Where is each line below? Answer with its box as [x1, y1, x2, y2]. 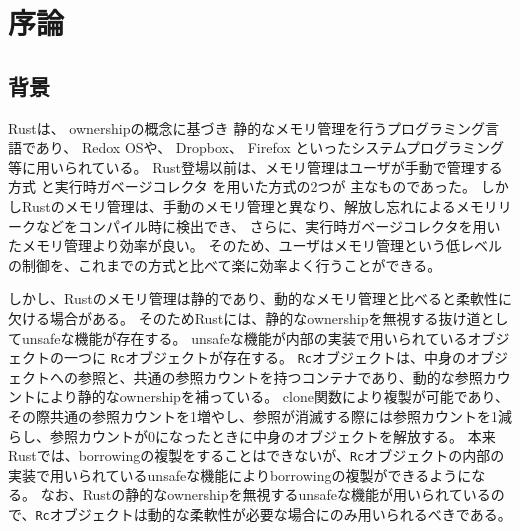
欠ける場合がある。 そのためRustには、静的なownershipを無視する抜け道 [8, 307, 481, 328]
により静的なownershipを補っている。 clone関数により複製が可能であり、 [35, 386, 509, 407]
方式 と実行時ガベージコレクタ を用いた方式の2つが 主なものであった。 [8, 176, 477, 197]
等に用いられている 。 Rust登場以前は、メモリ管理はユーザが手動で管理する [8, 156, 503, 177]
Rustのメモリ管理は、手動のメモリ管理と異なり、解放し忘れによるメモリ [21, 195, 498, 216]
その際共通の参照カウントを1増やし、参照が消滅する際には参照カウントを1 [8, 405, 498, 426]
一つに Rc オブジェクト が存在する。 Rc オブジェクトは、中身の [63, 347, 466, 368]
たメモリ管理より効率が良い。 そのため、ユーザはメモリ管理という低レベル [8, 235, 503, 256]
